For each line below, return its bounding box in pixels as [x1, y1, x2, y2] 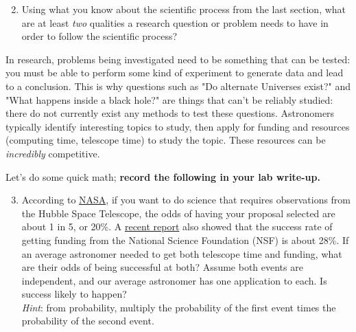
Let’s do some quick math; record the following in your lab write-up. [5, 169, 320, 184]
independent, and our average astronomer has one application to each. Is [21, 273, 327, 287]
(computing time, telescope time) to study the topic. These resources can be [5, 133, 326, 147]
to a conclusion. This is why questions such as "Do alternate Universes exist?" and [5, 78, 351, 93]
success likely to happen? [21, 287, 127, 301]
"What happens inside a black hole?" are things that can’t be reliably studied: [5, 92, 333, 107]
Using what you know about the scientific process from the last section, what [21, 2, 346, 16]
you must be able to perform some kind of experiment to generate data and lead [5, 65, 344, 80]
